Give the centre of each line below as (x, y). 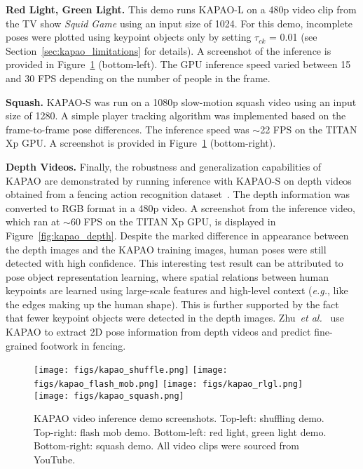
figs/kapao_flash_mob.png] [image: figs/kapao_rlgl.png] (169, 384)
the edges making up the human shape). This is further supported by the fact (172, 304)
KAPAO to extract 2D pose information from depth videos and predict (158, 332)
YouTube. (55, 459)
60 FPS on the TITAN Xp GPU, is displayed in (173, 222)
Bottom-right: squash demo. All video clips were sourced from (167, 445)
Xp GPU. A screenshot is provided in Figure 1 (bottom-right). (141, 143)
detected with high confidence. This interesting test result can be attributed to (174, 263)
